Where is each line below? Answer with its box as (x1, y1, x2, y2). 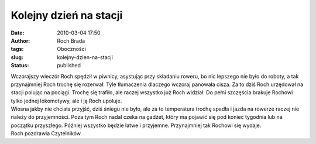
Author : (11, 37, 30, 44)
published (57, 62, 81, 69)
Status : (11, 62, 29, 69)
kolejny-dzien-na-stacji (57, 53, 114, 61)
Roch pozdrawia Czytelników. (11, 130, 82, 137)
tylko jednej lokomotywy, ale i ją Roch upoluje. (11, 97, 122, 104)
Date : (11, 29, 25, 36)
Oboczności (57, 46, 86, 53)
